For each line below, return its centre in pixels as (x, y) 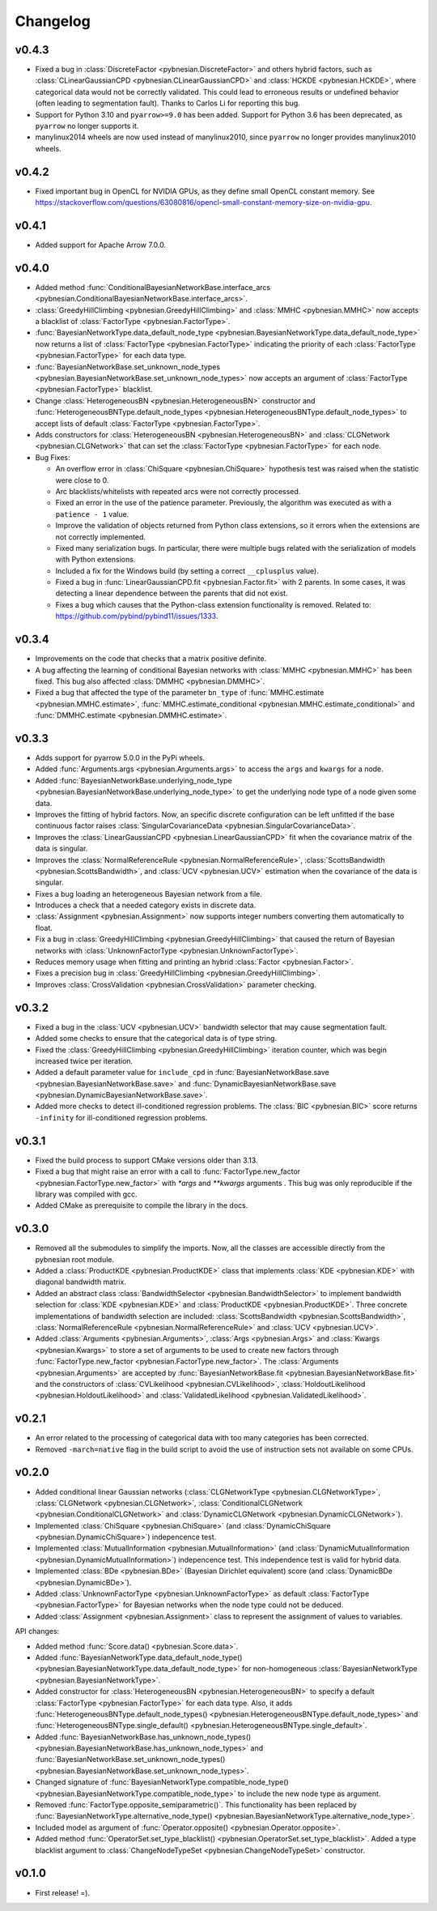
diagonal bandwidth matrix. (81, 1282)
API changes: (37, 1632)
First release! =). (63, 1892)
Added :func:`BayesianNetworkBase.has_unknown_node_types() (143, 1737)
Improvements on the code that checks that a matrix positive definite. (151, 659)
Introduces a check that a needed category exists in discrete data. (146, 905)
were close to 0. (82, 480)
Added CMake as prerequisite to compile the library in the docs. (142, 1205)
